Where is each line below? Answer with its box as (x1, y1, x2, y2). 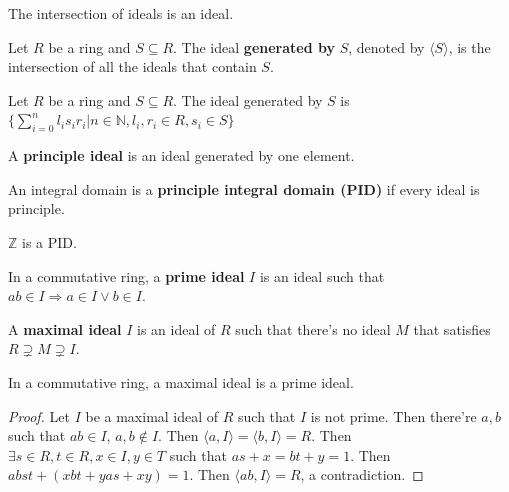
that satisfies (413, 318, 491, 339)
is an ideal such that (259, 265, 385, 286)
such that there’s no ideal (235, 318, 391, 339)
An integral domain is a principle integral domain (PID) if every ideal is (8, 178, 480, 199)
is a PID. (22, 231, 77, 252)
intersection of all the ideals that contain (8, 56, 257, 77)
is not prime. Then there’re (310, 405, 477, 426)
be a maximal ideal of (85, 405, 219, 426)
